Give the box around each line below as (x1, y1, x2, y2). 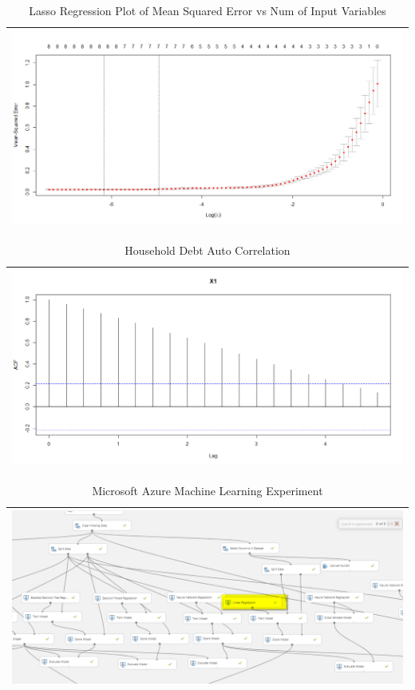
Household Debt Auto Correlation (125, 242, 290, 259)
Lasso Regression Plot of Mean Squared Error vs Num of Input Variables (29, 2, 386, 18)
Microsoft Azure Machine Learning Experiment (92, 482, 323, 498)
